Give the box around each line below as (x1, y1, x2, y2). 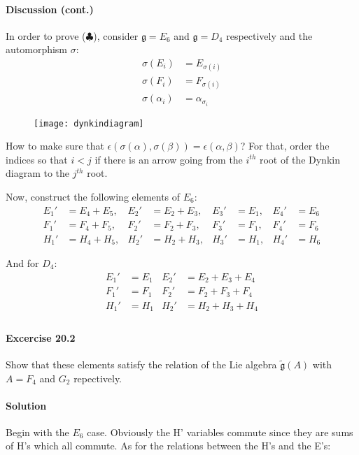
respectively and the (226, 28, 313, 43)
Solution (6, 398, 47, 412)
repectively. (73, 370, 122, 385)
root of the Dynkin (259, 152, 340, 166)
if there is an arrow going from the (94, 152, 243, 166)
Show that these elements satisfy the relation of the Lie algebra (6, 356, 277, 371)
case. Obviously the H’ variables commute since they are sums (87, 424, 353, 439)
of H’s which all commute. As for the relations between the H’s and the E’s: (6, 438, 331, 453)
